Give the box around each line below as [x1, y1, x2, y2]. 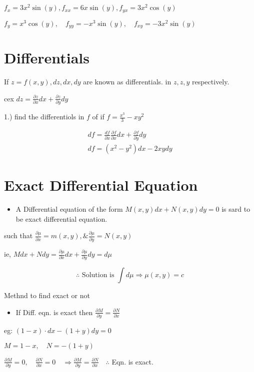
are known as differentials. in [83, 76, 171, 87]
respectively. [191, 76, 229, 87]
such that [4, 230, 33, 241]
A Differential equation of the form [15, 203, 123, 214]
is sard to [221, 203, 250, 214]
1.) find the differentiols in [4, 111, 84, 122]
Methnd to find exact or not [4, 290, 90, 301]
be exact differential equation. [15, 213, 107, 224]
